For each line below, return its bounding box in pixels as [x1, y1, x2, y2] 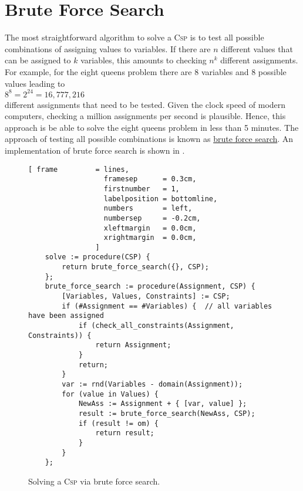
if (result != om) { [78, 419, 159, 428]
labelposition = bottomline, [103, 194, 218, 203]
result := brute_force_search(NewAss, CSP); [78, 409, 255, 418]
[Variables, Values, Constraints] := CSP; [62, 292, 230, 301]
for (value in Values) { [62, 390, 159, 398]
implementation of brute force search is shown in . [5, 144, 185, 156]
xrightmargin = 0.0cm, [103, 233, 197, 242]
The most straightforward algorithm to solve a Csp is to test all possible [5, 31, 264, 43]
